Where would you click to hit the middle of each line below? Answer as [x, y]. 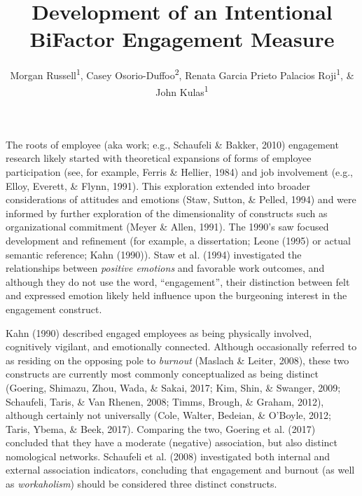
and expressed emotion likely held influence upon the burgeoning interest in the [176, 295]
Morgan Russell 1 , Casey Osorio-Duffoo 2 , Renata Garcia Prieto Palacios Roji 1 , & [182, 74]
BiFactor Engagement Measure [182, 39]
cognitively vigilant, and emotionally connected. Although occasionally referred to [181, 346]
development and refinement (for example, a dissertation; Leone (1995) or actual [178, 240]
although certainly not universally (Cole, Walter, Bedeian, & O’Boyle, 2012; [168, 415]
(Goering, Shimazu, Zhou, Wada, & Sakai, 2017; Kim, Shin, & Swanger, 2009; [173, 387]
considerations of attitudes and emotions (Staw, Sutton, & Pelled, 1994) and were [181, 199]
